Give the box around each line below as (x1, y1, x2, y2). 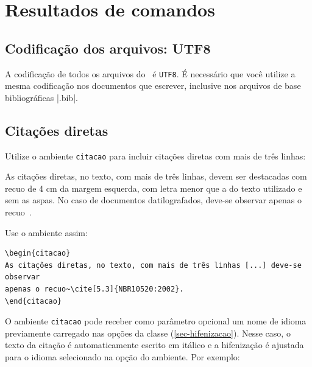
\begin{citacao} (5, 249, 71, 258)
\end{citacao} (5, 296, 62, 306)
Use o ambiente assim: (5, 226, 88, 239)
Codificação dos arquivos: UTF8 (5, 38, 211, 57)
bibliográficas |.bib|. (5, 91, 78, 103)
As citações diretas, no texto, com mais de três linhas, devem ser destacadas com (5, 170, 307, 183)
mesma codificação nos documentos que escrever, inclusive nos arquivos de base (5, 79, 301, 92)
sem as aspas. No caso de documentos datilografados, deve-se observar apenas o (5, 194, 302, 206)
